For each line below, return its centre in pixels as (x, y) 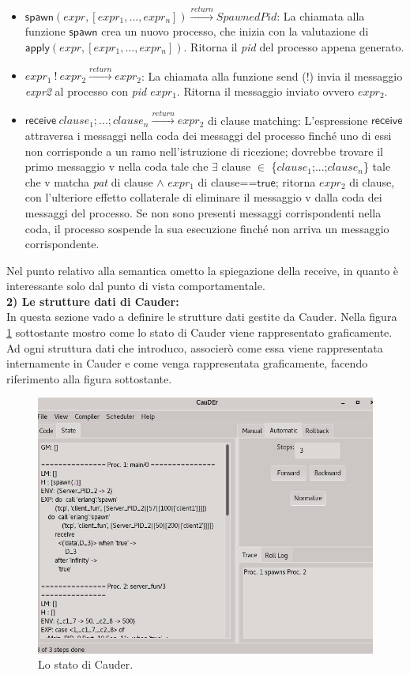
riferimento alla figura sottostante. (89, 378)
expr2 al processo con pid (86, 91)
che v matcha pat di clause (89, 181)
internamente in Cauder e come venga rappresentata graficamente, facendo (187, 363)
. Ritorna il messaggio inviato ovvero (265, 91)
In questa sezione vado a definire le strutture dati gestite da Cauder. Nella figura (202, 317)
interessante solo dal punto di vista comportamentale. (136, 286)
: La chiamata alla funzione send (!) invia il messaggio (272, 75)
